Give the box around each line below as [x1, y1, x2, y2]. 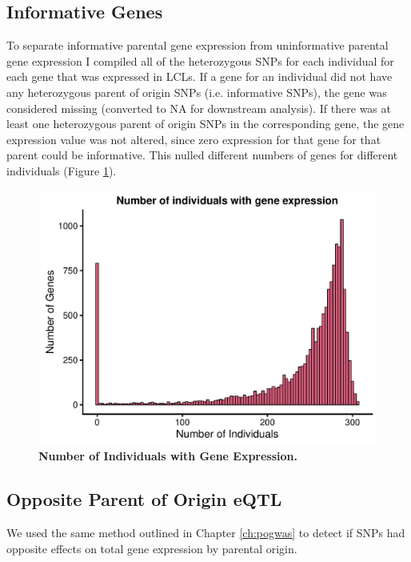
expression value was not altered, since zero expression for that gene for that [6, 130, 381, 147]
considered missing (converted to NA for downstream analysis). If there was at [6, 99, 391, 116]
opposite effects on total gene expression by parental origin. [6, 540, 297, 556]
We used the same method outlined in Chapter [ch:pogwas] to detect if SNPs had [6, 524, 405, 540]
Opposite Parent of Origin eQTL [6, 487, 282, 512]
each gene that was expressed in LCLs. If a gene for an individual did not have [6, 68, 393, 85]
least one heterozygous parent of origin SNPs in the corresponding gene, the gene [6, 115, 405, 132]
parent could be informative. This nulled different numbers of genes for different [6, 147, 398, 163]
